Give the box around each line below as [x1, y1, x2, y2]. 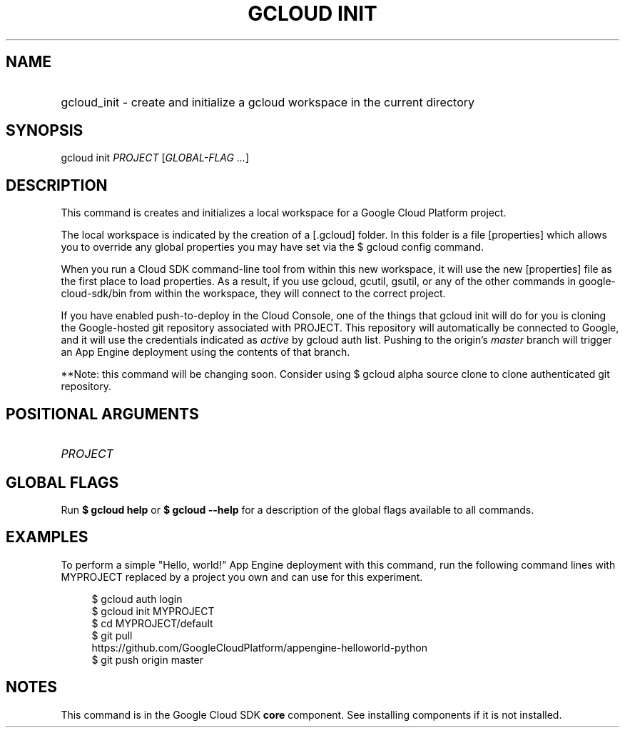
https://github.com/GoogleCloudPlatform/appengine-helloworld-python [91, 641, 428, 654]
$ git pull [91, 629, 133, 642]
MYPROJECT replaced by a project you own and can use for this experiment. [61, 570, 423, 583]
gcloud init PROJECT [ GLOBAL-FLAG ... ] [61, 151, 250, 164]
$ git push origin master [91, 653, 204, 666]
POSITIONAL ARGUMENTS [6, 404, 199, 423]
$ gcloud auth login [91, 592, 183, 605]
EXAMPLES [6, 528, 88, 547]
